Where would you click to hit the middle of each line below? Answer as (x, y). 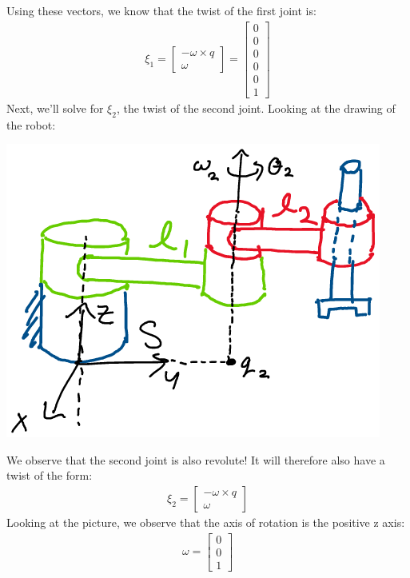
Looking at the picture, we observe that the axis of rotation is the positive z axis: (206, 522)
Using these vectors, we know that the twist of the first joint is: (161, 10)
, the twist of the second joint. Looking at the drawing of (256, 108)
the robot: (31, 124)
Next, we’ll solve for (55, 108)
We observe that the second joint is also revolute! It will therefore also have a (196, 459)
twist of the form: (50, 475)
